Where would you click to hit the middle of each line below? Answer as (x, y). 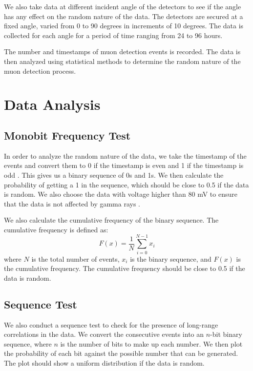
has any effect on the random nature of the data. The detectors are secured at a (124, 16)
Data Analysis (52, 104)
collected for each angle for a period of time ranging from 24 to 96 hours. (113, 35)
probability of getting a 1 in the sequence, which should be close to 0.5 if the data (126, 184)
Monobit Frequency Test (67, 135)
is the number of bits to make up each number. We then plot (151, 343)
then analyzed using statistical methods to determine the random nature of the (122, 61)
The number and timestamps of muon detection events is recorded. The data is (122, 52)
